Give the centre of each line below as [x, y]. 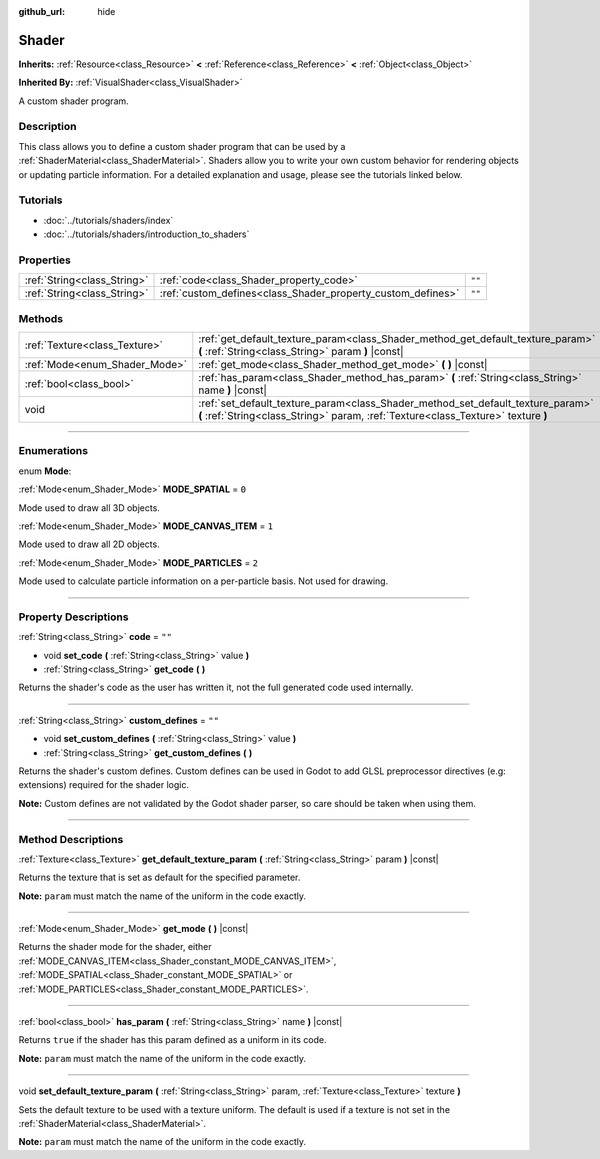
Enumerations [53, 451]
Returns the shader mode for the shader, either [115, 947]
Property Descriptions [73, 617]
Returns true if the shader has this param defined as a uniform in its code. [172, 1040]
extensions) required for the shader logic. [104, 785]
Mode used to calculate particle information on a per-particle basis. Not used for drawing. [203, 581]
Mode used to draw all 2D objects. [89, 544]
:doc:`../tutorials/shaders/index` [108, 220]
